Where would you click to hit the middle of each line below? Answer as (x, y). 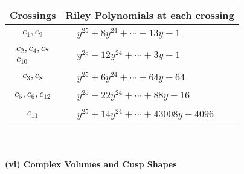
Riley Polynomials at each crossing (150, 15)
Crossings (33, 15)
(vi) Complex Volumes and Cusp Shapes (91, 163)
